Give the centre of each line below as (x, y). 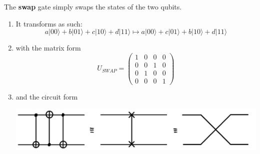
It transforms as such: (49, 23)
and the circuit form (47, 96)
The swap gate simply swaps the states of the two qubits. (93, 6)
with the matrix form (48, 48)
